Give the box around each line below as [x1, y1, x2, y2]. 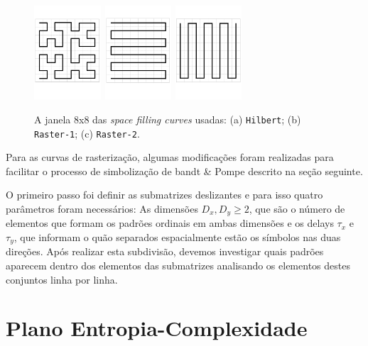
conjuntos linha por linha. [6, 272, 118, 286]
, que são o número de [249, 201, 345, 216]
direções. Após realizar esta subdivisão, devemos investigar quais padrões [6, 244, 324, 259]
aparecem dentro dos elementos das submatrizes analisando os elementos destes [6, 258, 350, 273]
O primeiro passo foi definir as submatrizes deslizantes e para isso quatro [6, 187, 323, 202]
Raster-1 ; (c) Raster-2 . [34, 125, 140, 140]
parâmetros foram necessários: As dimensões [6, 201, 198, 216]
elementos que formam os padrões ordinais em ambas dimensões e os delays [6, 216, 334, 230]
